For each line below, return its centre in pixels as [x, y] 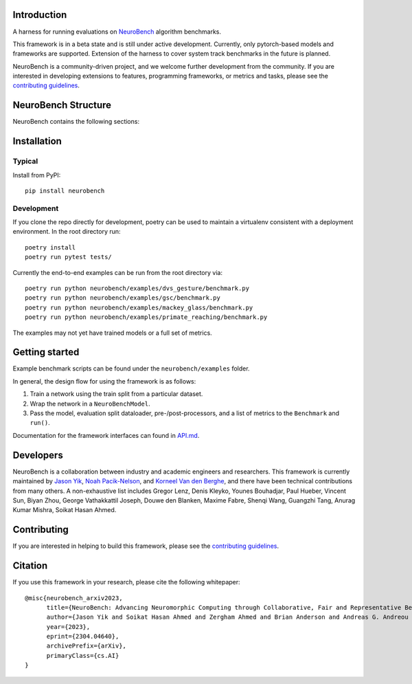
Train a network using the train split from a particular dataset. [116, 394]
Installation [37, 141]
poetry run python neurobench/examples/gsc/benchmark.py [123, 298]
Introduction [40, 15]
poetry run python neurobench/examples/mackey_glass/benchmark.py [139, 307]
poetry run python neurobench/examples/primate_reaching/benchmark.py [146, 317]
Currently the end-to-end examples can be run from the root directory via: [118, 272]
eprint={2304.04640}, [83, 637]
